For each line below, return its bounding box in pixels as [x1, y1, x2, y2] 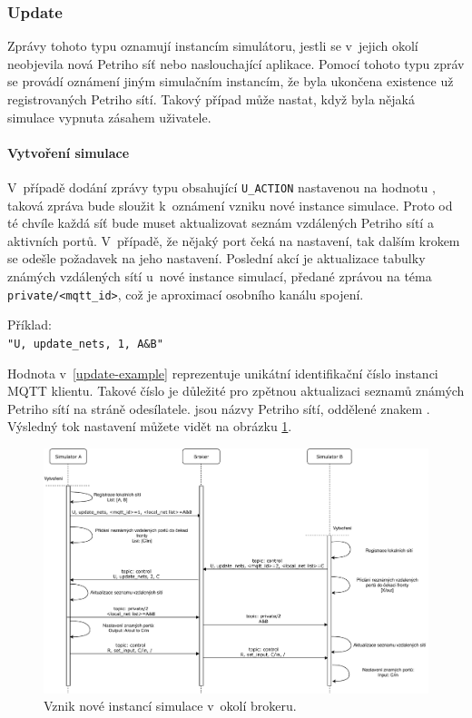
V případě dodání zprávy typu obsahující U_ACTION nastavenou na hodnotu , [7, 177, 436, 196]
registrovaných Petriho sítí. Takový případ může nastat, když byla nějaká [7, 90, 415, 108]
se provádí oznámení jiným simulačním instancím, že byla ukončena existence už [7, 72, 454, 91]
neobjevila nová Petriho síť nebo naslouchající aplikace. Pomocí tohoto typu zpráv [7, 54, 465, 73]
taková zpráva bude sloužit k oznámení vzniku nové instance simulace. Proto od [7, 195, 453, 214]
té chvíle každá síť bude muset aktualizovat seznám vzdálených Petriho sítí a [7, 213, 434, 232]
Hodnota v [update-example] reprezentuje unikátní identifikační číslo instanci [7, 363, 438, 382]
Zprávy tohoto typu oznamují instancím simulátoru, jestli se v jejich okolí [7, 36, 418, 55]
